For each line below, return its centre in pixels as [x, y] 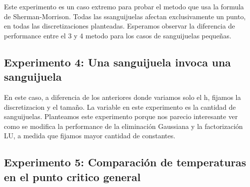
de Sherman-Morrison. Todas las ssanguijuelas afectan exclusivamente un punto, [125, 16]
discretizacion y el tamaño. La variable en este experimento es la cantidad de [120, 107]
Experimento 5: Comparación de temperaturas [125, 162]
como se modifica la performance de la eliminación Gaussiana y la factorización [124, 126]
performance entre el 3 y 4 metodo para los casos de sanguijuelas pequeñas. [118, 35]
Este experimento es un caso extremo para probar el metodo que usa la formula [124, 6]
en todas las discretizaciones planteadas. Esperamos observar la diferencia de [120, 26]
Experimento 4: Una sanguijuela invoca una [118, 62]
